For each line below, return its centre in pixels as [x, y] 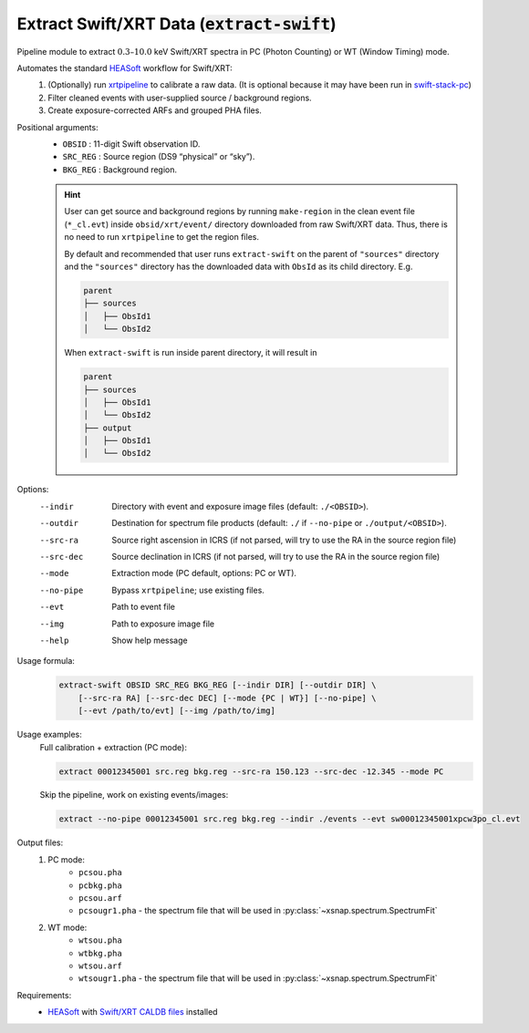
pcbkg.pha [100, 885]
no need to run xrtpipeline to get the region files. [162, 237]
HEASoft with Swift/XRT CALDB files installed [133, 1012]
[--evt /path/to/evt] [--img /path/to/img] [176, 711]
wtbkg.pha [100, 953]
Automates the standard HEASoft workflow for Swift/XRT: [124, 67]
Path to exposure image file [163, 624]
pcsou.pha [100, 873]
